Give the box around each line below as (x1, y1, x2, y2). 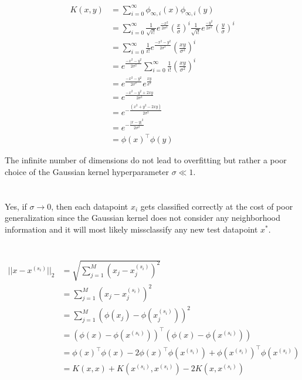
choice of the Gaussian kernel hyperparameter (5, 165, 169, 177)
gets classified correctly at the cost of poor (140, 200, 293, 212)
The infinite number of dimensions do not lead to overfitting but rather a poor (5, 154, 287, 166)
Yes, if (5, 200, 27, 212)
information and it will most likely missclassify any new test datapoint (5, 223, 258, 235)
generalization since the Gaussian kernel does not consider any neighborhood (5, 211, 281, 224)
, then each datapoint (51, 200, 128, 212)
